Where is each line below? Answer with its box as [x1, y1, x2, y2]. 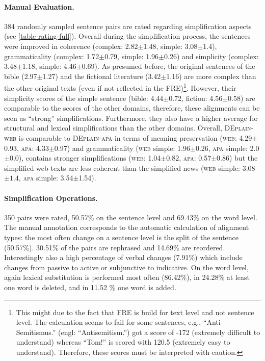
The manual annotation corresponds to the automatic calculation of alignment [4, 222, 249, 233]
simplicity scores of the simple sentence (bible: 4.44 [4, 92, 164, 103]
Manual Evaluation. [4, 1, 74, 12]
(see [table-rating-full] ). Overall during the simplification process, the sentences [4, 31, 251, 41]
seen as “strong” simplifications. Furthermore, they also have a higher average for [4, 112, 258, 123]
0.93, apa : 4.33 [4, 142, 49, 153]
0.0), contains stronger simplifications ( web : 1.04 [9, 152, 161, 163]
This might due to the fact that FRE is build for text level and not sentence [16, 306, 254, 317]
